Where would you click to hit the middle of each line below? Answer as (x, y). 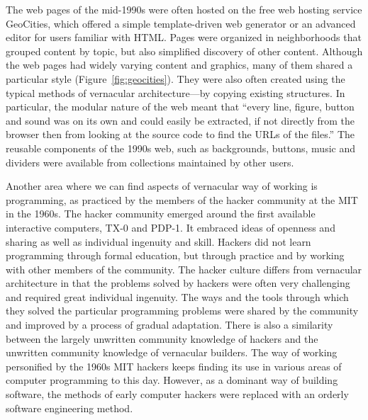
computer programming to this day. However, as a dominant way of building (172, 380)
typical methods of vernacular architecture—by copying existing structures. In (175, 92)
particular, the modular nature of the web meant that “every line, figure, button (180, 107)
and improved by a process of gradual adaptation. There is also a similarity (169, 325)
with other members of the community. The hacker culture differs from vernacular (184, 269)
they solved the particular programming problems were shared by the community (182, 311)
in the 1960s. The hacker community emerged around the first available (161, 214)
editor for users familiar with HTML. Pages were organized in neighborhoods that (184, 37)
